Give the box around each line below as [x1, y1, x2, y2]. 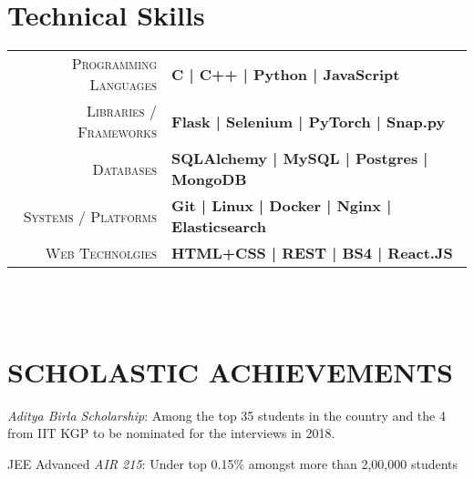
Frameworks [77, 121, 158, 143]
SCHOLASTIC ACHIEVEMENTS [7, 352, 453, 390]
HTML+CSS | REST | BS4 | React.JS [171, 242, 453, 264]
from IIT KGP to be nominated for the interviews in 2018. [7, 423, 335, 443]
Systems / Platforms [23, 205, 158, 227]
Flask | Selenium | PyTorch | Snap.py [171, 110, 446, 132]
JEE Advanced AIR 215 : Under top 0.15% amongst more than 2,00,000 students [7, 454, 459, 473]
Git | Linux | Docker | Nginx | [171, 195, 392, 217]
